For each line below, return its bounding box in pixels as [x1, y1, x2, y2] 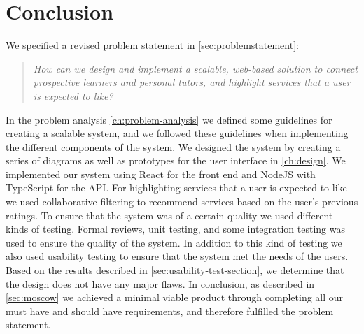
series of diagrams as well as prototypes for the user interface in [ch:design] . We [6, 153, 346, 168]
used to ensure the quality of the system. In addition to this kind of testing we [6, 235, 342, 249]
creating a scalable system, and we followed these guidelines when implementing [6, 126, 349, 140]
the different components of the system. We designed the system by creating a [6, 139, 341, 154]
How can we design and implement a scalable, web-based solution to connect [33, 61, 358, 75]
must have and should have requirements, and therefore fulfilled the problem [6, 303, 334, 318]
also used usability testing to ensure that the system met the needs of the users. [6, 249, 349, 263]
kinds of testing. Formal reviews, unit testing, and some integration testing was [6, 222, 346, 236]
